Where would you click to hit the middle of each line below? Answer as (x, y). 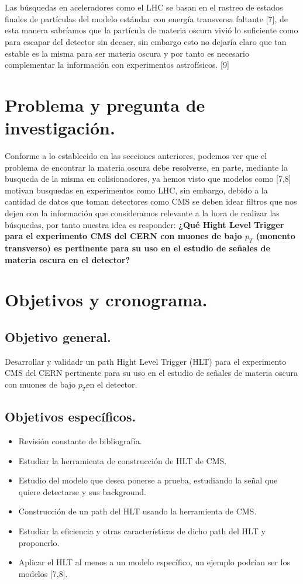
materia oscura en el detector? (68, 259)
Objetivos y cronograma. (106, 300)
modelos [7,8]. (43, 573)
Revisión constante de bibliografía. (80, 440)
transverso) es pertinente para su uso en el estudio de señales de (137, 248)
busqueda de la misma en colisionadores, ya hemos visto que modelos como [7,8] (148, 179)
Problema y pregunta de (105, 104)
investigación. (60, 128)
